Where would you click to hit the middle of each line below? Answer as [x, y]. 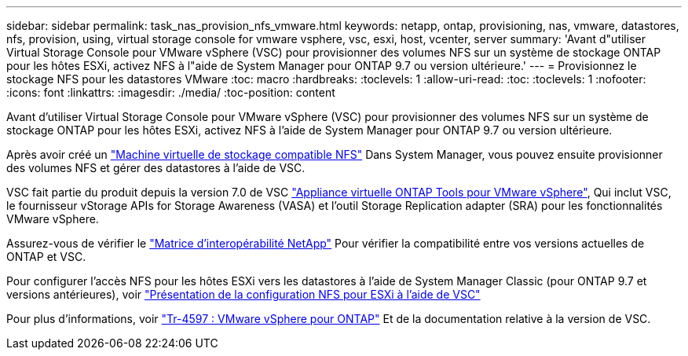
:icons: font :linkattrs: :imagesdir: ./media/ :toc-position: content [171, 92]
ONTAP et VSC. [46, 257]
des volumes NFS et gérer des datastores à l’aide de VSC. [156, 168]
